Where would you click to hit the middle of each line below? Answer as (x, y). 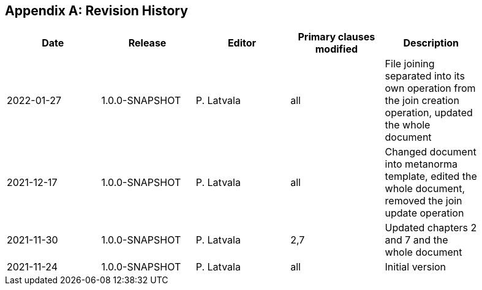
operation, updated (429, 113)
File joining (410, 64)
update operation (424, 213)
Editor (242, 43)
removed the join (424, 201)
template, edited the (431, 177)
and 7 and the (416, 240)
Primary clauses (337, 37)
